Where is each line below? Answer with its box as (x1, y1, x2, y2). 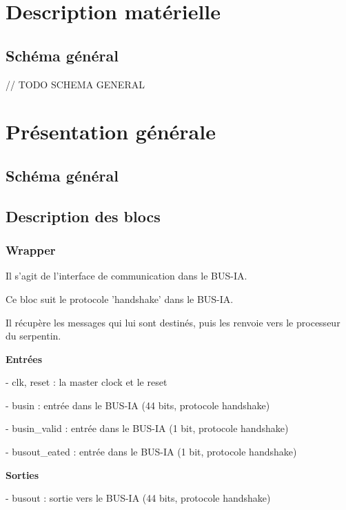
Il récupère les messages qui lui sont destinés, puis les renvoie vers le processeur (6, 315, 340, 329)
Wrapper (6, 242, 56, 259)
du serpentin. (6, 328, 61, 343)
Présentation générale (6, 117, 216, 146)
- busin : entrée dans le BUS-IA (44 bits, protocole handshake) (6, 398, 270, 412)
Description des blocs (6, 205, 161, 226)
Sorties (6, 467, 39, 482)
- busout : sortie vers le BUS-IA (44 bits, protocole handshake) (6, 491, 271, 505)
